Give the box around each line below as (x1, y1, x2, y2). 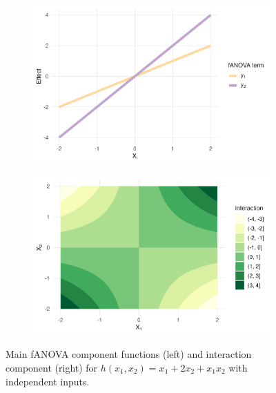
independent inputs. (6, 374, 90, 388)
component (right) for (6, 361, 98, 374)
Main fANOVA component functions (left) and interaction (6, 347, 252, 361)
